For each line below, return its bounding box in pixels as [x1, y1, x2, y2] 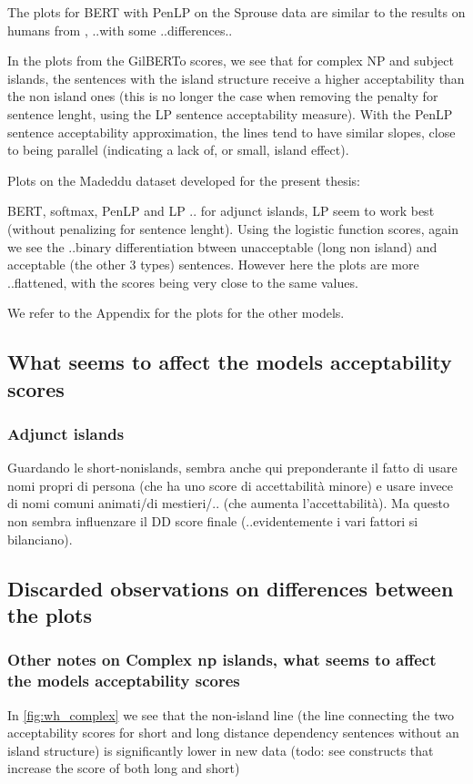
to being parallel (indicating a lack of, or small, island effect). [7, 140, 349, 159]
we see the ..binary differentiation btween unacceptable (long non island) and [7, 237, 438, 256]
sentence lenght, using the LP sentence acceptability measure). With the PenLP [7, 104, 453, 123]
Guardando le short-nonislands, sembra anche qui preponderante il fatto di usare [7, 458, 458, 477]
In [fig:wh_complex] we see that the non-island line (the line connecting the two [7, 705, 454, 724]
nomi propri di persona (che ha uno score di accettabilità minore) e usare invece [7, 475, 454, 494]
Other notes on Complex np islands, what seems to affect [7, 648, 437, 671]
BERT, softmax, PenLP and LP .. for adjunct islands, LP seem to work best [7, 201, 435, 220]
